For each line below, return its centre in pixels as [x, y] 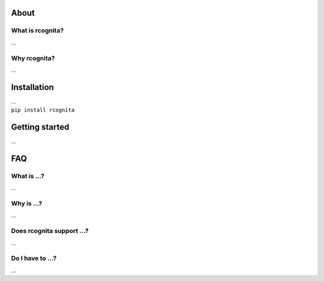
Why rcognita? [33, 58]
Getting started [40, 127]
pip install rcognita [43, 110]
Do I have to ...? [34, 258]
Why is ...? [27, 204]
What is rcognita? [37, 31]
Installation [32, 87]
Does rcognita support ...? [50, 231]
